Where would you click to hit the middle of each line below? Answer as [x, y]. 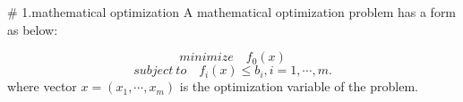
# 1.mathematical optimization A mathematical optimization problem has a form [232, 12]
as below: [33, 29]
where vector [42, 86]
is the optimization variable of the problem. [299, 86]
